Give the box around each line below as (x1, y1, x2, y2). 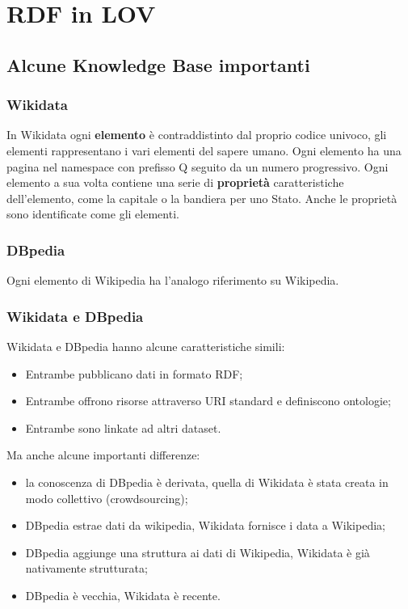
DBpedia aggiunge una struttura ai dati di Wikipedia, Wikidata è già (25, 543, 370, 560)
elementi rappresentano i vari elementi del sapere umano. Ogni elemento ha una (6, 142, 402, 159)
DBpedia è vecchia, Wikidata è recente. (25, 586, 221, 603)
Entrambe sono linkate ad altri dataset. (25, 419, 221, 436)
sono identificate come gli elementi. (6, 205, 179, 222)
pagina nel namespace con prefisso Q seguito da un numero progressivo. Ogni (6, 158, 389, 175)
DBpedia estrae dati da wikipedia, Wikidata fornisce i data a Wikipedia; (25, 517, 385, 534)
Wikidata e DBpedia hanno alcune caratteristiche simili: (6, 337, 285, 354)
